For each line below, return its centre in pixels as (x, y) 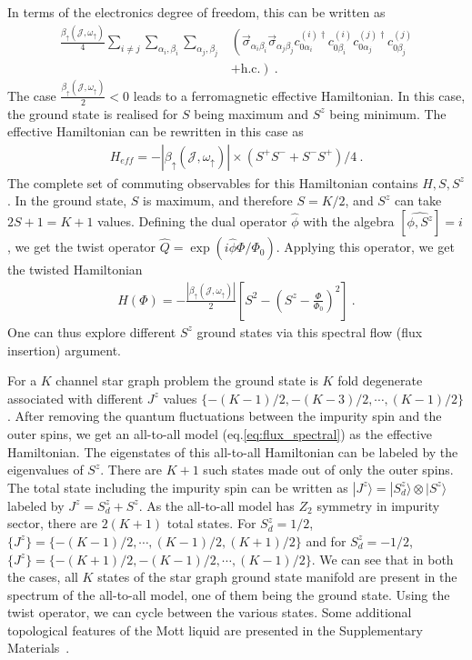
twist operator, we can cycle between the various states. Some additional (210, 612)
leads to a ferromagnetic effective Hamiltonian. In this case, (299, 95)
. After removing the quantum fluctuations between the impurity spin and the (225, 416)
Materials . (39, 648)
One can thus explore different (92, 331)
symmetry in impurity (378, 505)
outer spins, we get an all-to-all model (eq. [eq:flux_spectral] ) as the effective (220, 433)
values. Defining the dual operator (192, 221)
